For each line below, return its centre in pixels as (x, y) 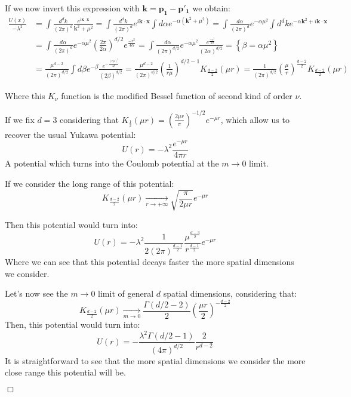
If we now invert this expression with (72, 8)
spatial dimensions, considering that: (230, 293)
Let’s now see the (36, 293)
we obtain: (211, 8)
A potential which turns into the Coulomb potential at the (112, 163)
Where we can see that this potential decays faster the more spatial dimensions (150, 261)
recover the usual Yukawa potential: (70, 134)
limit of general (126, 293)
